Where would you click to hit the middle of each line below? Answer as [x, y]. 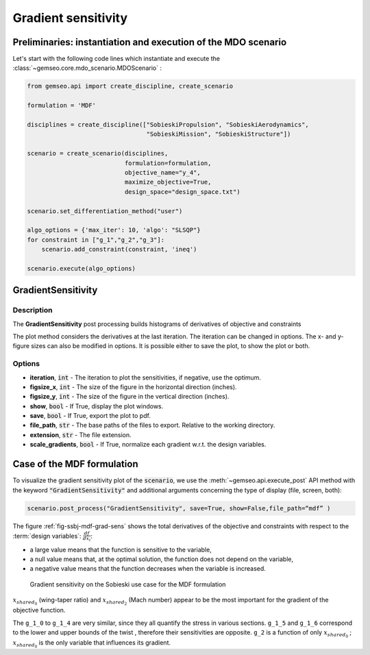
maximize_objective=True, [168, 182]
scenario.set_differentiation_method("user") [105, 211]
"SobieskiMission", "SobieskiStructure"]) [219, 134]
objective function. [39, 610]
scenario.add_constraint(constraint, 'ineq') [119, 249]
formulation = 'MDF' [61, 106]
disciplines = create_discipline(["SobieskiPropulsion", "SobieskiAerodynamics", [168, 124]
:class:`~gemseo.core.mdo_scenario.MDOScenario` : [87, 68]
